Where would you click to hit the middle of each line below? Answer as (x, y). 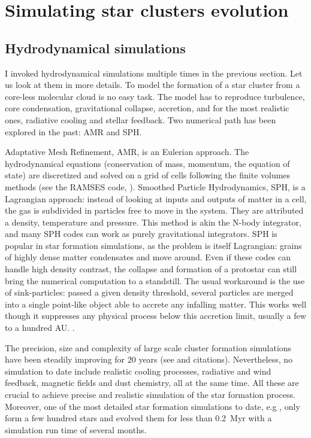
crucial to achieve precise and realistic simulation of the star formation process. (150, 395)
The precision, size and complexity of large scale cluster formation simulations (148, 347)
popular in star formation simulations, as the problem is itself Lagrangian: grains (153, 245)
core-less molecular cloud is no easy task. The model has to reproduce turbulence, (155, 96)
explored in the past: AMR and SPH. (73, 131)
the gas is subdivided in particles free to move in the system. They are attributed (154, 210)
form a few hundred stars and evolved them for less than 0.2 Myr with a (138, 418)
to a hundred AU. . (40, 328)
